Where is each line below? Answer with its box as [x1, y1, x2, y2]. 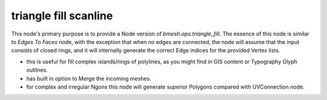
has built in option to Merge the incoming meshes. [26, 75, 151, 82]
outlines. [26, 66, 48, 73]
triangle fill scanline [11, 9, 113, 22]
